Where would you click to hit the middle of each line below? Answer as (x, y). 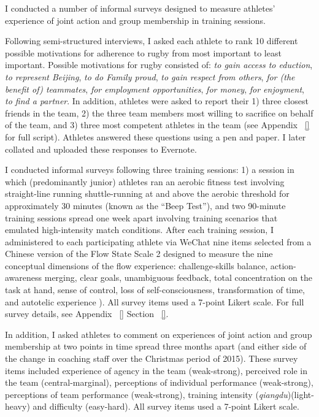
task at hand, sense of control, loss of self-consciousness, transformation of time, (155, 290)
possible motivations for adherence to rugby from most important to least (143, 52)
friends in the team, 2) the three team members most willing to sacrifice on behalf (159, 113)
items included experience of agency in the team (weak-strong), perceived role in (156, 370)
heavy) (17, 406)
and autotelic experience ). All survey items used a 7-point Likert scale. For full (155, 301)
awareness (24, 277)
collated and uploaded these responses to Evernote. (101, 149)
